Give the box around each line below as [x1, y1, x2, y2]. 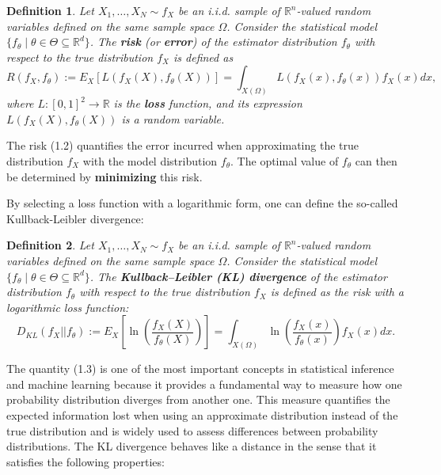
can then [355, 153, 397, 169]
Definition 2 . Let [6, 237, 94, 253]
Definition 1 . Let [6, 2, 94, 18]
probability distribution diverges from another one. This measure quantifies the [6, 391, 390, 408]
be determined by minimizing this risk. [6, 168, 203, 184]
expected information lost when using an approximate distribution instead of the [6, 407, 398, 423]
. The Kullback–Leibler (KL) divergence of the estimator [89, 268, 387, 284]
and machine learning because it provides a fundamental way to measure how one [6, 375, 402, 392]
